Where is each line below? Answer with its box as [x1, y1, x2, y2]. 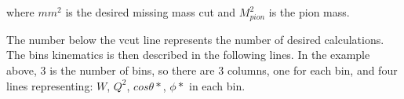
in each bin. [188, 77, 246, 93]
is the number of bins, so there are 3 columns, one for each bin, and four [49, 61, 398, 78]
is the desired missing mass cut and [65, 4, 236, 20]
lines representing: [6, 77, 93, 93]
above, [6, 61, 37, 78]
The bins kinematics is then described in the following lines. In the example [6, 46, 370, 63]
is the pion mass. [268, 4, 350, 20]
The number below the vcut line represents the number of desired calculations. [6, 31, 384, 47]
